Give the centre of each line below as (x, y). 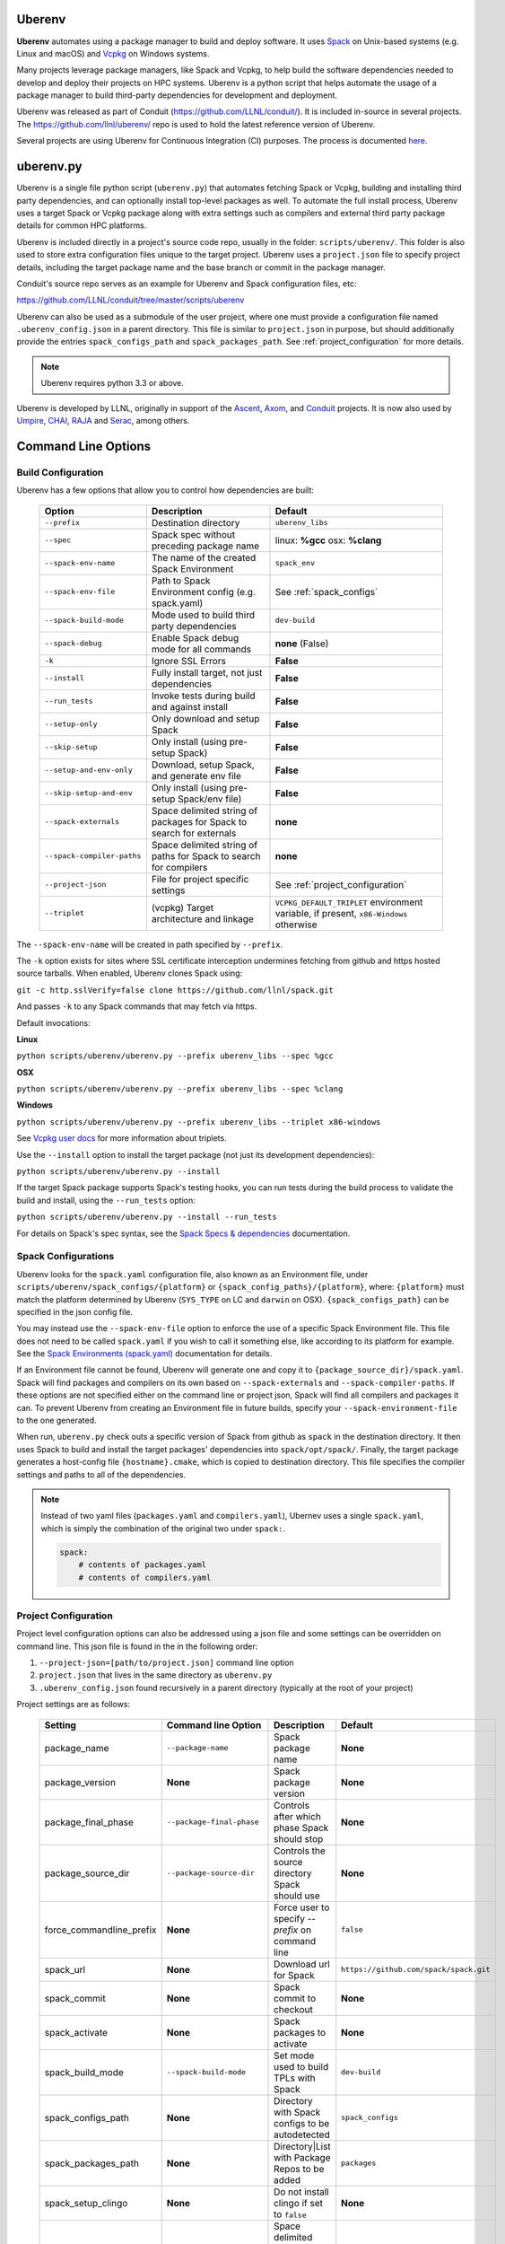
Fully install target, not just (207, 672)
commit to (295, 1998)
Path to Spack (181, 581)
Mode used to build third (203, 615)
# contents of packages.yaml (142, 1565)
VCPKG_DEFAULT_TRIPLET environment (349, 902)
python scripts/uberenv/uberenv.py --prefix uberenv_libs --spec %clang (180, 1089)
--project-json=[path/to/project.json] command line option (167, 1663)
